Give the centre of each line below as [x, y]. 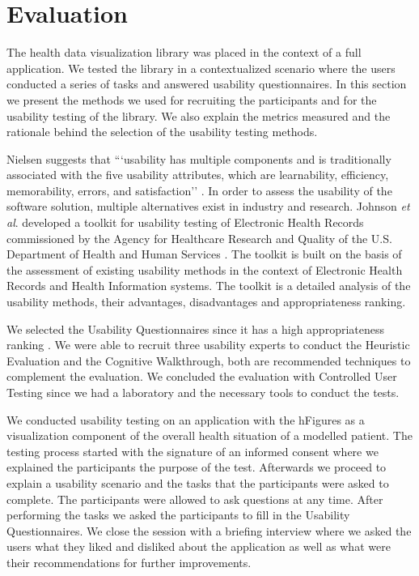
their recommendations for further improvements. [129, 562]
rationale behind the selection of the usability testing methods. [162, 132]
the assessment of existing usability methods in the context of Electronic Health [205, 269]
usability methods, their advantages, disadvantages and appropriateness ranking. [206, 302]
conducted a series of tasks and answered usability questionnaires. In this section [207, 84]
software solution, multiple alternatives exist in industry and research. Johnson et [208, 206]
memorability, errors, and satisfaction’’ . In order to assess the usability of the [199, 190]
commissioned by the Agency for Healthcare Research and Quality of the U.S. [199, 238]
